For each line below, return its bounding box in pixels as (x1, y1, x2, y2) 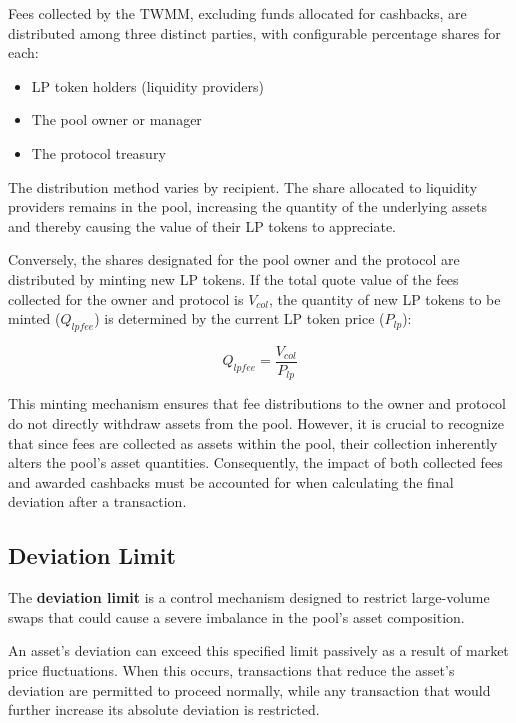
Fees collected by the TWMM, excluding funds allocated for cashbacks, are (8, 3, 467, 23)
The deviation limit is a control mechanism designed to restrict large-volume (8, 587, 490, 608)
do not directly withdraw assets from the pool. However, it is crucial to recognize (8, 413, 504, 434)
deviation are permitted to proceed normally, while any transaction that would (8, 679, 491, 700)
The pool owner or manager (31, 109, 202, 130)
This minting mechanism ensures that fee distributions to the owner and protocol (8, 393, 507, 414)
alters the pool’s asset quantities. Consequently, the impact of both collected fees (8, 452, 503, 473)
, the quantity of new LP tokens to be (269, 288, 501, 309)
